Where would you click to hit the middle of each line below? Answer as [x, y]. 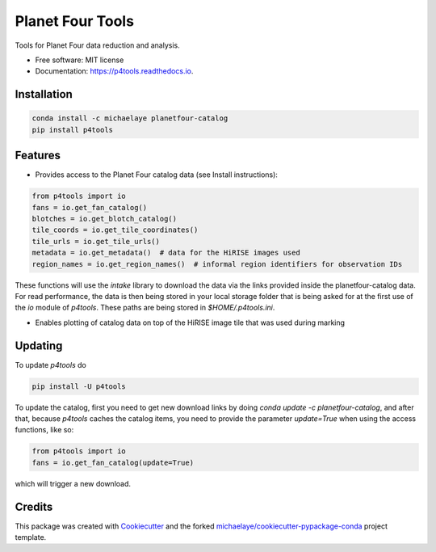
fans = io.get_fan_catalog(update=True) [113, 462]
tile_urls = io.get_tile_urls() [96, 241]
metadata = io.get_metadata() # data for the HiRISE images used [166, 253]
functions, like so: [44, 430]
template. [31, 537]
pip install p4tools [72, 130]
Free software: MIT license [80, 60]
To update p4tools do [50, 364]
